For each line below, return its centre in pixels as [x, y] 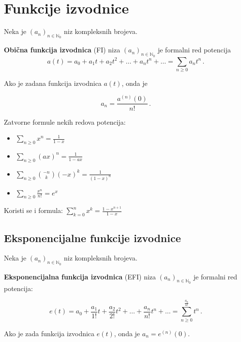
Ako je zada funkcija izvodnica [49, 333]
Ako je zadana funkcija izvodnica [53, 83]
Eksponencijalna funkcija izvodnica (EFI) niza [80, 276]
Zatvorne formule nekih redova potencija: [65, 122]
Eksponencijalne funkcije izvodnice [92, 237]
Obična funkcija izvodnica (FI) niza [62, 50]
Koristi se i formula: [33, 210]
